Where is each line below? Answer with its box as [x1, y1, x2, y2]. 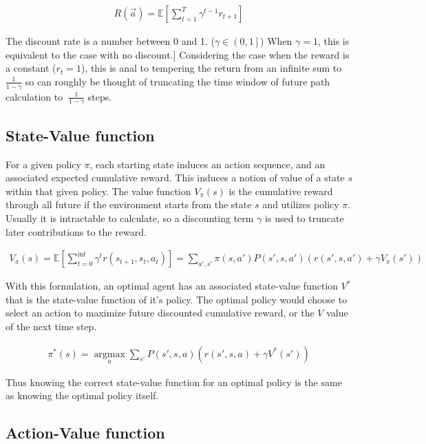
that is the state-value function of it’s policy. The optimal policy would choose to [6, 292, 348, 306]
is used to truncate [265, 211, 344, 225]
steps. [87, 89, 112, 103]
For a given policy [6, 157, 81, 171]
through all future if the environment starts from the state [6, 197, 252, 212]
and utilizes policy [262, 197, 339, 212]
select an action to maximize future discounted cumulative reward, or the [6, 305, 315, 320]
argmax [94, 349, 125, 359]
